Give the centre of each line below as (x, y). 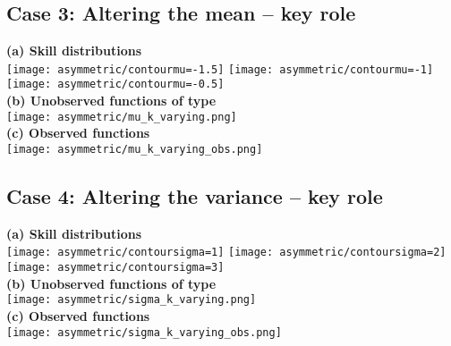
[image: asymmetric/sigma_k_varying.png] (132, 300)
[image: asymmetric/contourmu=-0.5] (115, 84)
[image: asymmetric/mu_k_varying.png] (122, 117)
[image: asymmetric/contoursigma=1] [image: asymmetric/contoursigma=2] (226, 253)
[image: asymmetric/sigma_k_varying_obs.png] (144, 332)
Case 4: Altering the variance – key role (195, 196)
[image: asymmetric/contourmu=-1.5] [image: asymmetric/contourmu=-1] (220, 69)
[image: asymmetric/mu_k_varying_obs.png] (135, 149)
